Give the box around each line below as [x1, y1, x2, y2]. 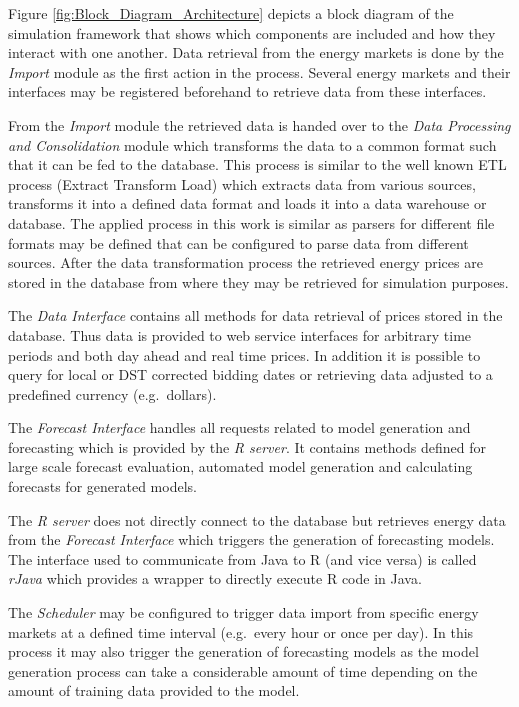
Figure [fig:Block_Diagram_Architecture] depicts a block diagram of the [8, 3, 454, 23]
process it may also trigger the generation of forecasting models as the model [8, 641, 479, 662]
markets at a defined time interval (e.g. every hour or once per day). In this [8, 621, 474, 642]
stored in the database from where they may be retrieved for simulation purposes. [8, 271, 509, 292]
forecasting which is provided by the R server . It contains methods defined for [8, 436, 486, 457]
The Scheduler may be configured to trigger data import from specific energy [8, 602, 479, 623]
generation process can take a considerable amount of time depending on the [8, 660, 478, 681]
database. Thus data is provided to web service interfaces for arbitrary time [8, 324, 472, 345]
